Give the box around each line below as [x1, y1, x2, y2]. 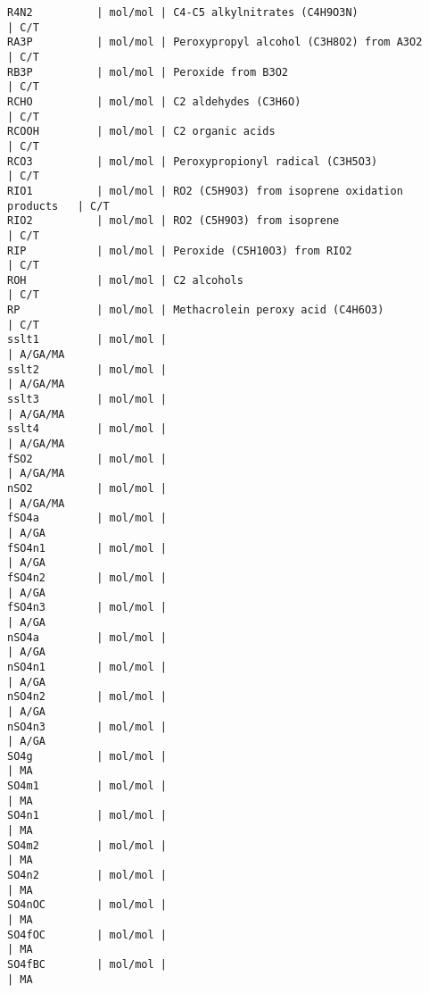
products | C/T [7, 199, 110, 213]
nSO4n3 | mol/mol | [7, 720, 167, 733]
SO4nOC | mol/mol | [7, 898, 167, 912]
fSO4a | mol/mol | [7, 512, 167, 525]
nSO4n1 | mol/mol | [7, 660, 167, 673]
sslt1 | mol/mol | [7, 333, 167, 346]
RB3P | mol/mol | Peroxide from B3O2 [7, 65, 288, 79]
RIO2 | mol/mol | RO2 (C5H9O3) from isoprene [7, 214, 340, 228]
